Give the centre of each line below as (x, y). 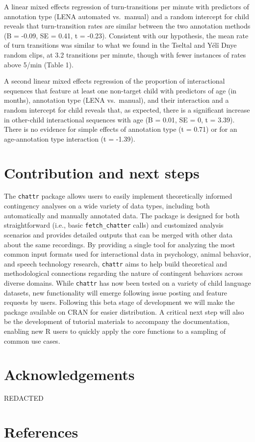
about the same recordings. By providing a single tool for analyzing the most (120, 244)
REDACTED (24, 398)
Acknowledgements (69, 374)
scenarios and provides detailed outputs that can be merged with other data (118, 234)
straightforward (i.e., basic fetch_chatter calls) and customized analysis (114, 225)
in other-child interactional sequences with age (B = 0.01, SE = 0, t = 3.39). (119, 119)
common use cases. (32, 340)
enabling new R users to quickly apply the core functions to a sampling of (115, 331)
